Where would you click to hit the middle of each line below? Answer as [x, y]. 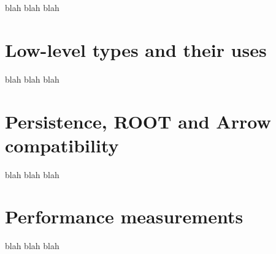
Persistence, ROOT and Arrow [138, 121]
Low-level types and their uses [136, 49]
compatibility [62, 145]
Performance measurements [124, 216]
